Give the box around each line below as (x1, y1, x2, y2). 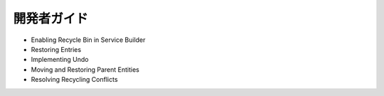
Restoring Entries (31, 45, 82, 53)
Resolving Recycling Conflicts (31, 75, 118, 84)
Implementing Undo (31, 55, 89, 64)
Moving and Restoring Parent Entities (31, 65, 140, 74)
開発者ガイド (13, 11, 89, 26)
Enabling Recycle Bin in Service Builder (31, 36, 146, 44)
